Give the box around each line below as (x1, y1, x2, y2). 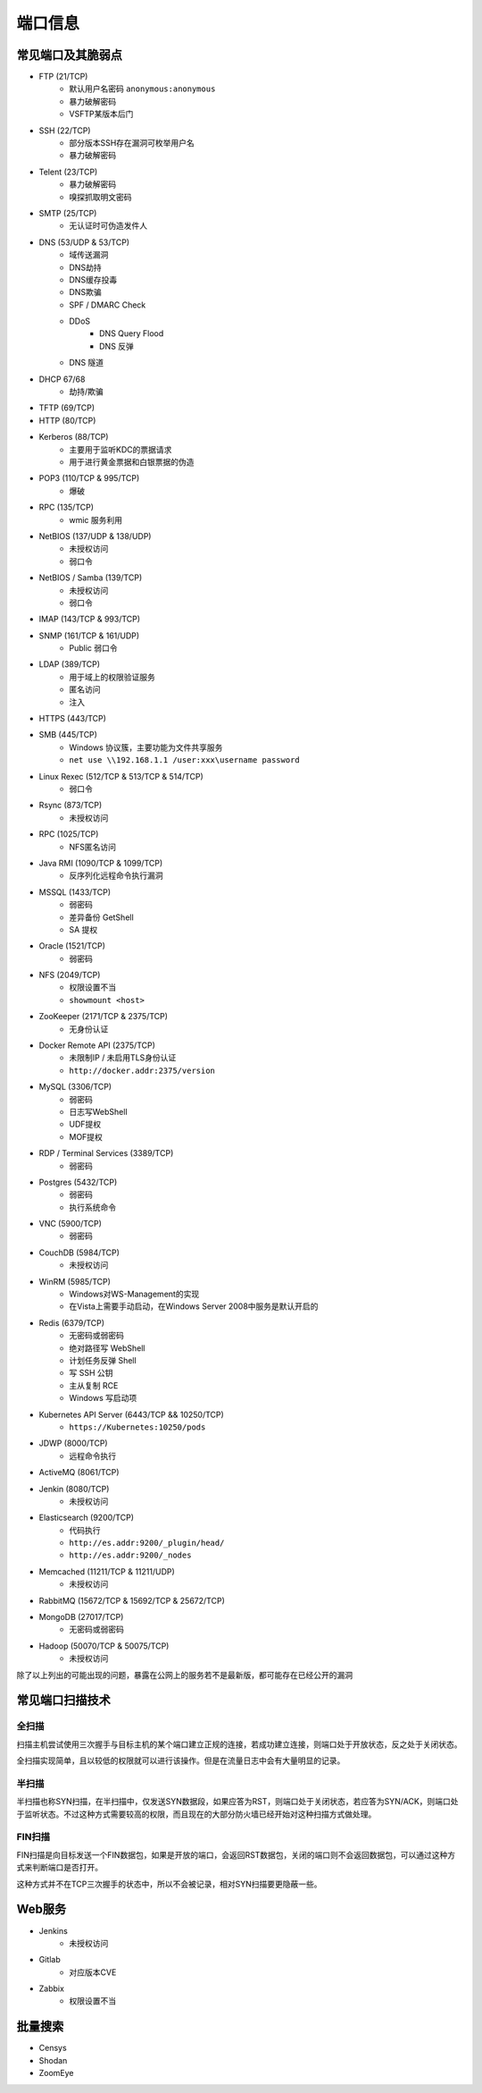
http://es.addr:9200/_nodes (69, 1550, 192, 1560)
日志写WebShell (69, 1106, 129, 1117)
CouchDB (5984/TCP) (38, 1247, 120, 1258)
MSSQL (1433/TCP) (38, 886, 112, 898)
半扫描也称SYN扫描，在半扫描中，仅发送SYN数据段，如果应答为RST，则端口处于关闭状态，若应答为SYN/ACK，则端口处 (16, 1796, 459, 1807)
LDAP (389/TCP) (38, 659, 101, 670)
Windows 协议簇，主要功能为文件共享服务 (69, 742, 223, 753)
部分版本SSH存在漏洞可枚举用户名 (69, 138, 195, 148)
